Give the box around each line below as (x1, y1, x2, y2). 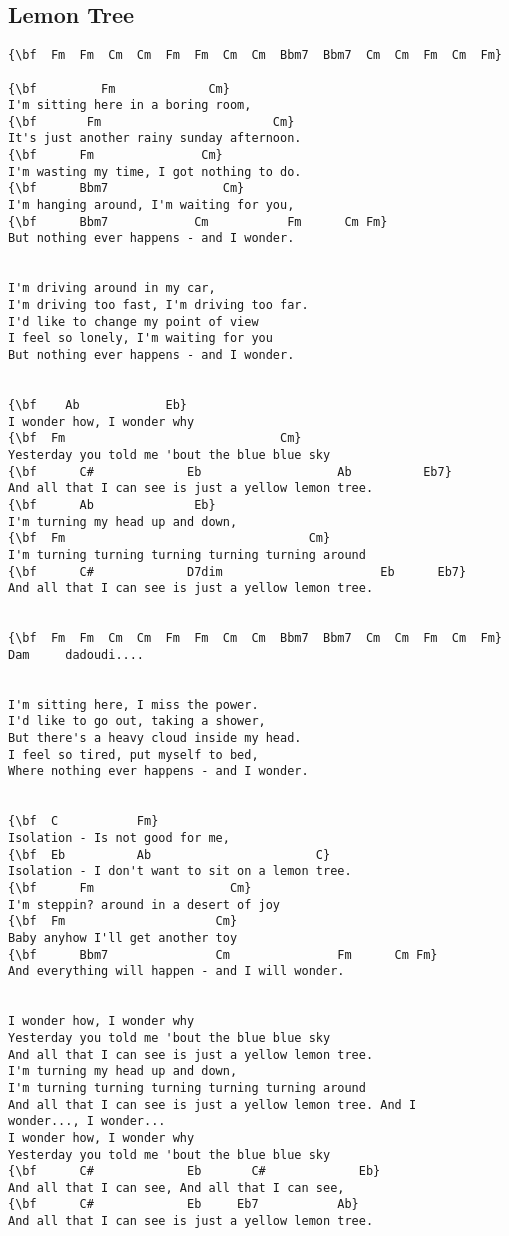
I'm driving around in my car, (8, 281, 216, 296)
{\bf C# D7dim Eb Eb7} (8, 564, 467, 579)
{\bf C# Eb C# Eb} (8, 1164, 381, 1179)
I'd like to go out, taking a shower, (8, 714, 266, 729)
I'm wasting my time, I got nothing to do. (8, 164, 302, 179)
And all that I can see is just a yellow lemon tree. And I (8, 1097, 417, 1112)
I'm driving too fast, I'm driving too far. (8, 298, 309, 313)
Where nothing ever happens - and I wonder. (8, 764, 309, 779)
